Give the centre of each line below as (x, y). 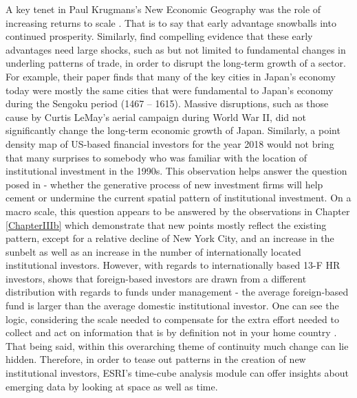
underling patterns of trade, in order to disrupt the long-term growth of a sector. (176, 63)
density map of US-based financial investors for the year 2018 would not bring (170, 143)
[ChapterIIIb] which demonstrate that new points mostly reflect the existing (166, 224)
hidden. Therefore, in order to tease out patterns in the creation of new (156, 359)
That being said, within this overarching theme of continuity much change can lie (177, 345)
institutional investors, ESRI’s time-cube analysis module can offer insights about (177, 373)
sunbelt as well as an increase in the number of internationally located (153, 251)
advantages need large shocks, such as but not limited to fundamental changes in (176, 49)
